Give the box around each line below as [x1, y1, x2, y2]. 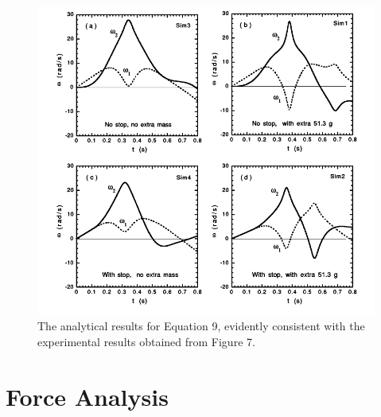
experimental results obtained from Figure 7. [37, 333, 255, 349]
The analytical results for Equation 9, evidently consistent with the [37, 318, 365, 334]
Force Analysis [6, 380, 169, 412]
